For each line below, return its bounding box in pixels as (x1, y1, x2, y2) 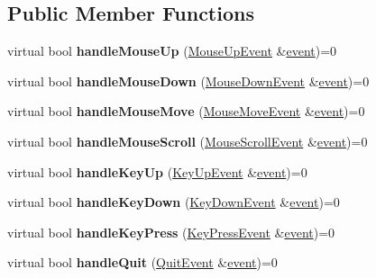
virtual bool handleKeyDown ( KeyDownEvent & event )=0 (7, 193, 340, 211)
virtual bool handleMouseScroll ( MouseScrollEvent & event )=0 (7, 131, 368, 150)
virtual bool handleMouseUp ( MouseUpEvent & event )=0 (7, 41, 337, 60)
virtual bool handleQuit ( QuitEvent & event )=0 (7, 253, 278, 272)
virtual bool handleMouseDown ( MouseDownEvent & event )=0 (7, 71, 370, 90)
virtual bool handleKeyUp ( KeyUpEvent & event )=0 (7, 162, 307, 181)
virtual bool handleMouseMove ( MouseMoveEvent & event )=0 (7, 102, 365, 121)
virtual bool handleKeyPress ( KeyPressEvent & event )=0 (7, 222, 335, 241)
